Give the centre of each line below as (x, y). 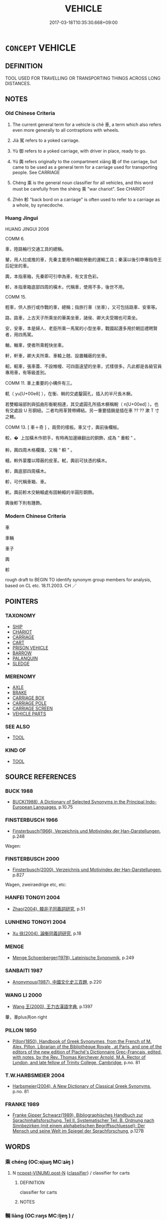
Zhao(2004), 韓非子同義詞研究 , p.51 (49, 909)
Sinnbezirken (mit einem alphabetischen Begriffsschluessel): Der (79, 1126)
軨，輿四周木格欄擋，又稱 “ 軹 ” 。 (40, 450)
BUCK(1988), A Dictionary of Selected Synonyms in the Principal (79, 802)
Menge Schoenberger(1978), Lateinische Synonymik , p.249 (73, 957)
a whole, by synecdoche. (38, 205)
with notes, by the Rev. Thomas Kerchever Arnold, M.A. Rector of (79, 1057)
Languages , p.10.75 (53, 807)
